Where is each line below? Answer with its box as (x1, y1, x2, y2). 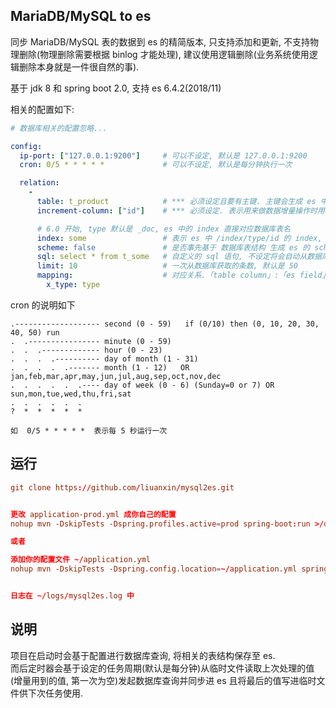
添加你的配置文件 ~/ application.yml (10, 555, 152, 565)
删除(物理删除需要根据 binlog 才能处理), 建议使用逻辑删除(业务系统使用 (18, 48, 310, 60)
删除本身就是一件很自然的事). (18, 60, 140, 73)
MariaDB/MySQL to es (10, 8, 152, 25)
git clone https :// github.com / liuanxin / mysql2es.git (10, 482, 235, 493)
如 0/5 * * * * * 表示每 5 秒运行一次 (10, 425, 168, 436)
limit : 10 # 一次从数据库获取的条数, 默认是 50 (36, 261, 299, 271)
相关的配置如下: (10, 103, 75, 115)
